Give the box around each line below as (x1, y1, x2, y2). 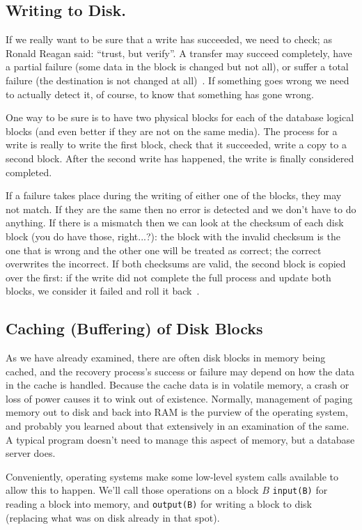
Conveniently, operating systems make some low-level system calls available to (6, 469, 339, 483)
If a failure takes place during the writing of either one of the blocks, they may (6, 188, 342, 203)
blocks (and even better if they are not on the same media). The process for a (6, 123, 338, 138)
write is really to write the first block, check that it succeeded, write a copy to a (6, 137, 347, 152)
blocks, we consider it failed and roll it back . (6, 283, 200, 298)
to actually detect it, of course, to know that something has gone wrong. (6, 86, 314, 101)
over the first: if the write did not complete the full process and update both (6, 270, 331, 284)
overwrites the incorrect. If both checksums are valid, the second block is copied (6, 256, 346, 271)
